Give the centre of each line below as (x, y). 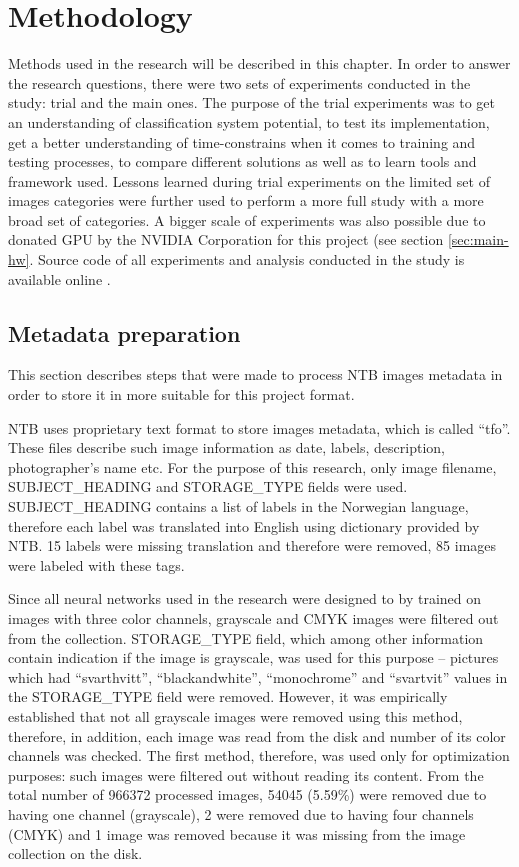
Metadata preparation (124, 332)
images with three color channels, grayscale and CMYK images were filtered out (253, 617)
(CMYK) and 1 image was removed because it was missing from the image (237, 833)
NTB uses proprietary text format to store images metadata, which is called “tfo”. (259, 427)
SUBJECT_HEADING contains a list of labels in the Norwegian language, (238, 506)
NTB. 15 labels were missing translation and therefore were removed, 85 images (252, 545)
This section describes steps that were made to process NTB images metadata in (255, 374)
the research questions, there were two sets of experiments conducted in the (239, 82)
